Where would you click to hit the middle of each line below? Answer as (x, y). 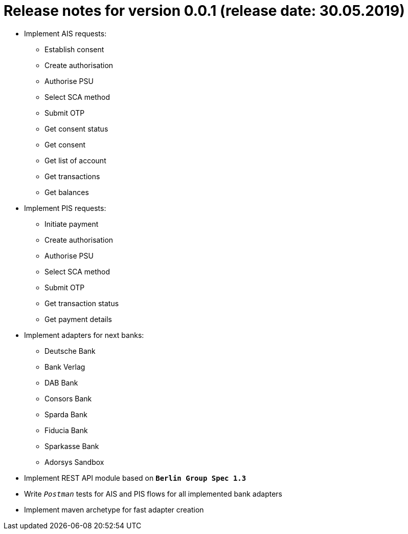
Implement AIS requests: (65, 33)
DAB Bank (61, 382)
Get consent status (76, 129)
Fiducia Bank (66, 430)
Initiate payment (72, 224)
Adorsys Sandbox (74, 462)
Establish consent (74, 49)
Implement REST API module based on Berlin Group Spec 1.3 (135, 478)
